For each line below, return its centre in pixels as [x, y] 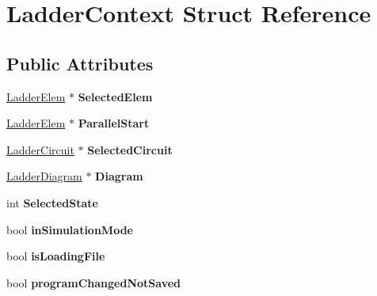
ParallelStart [114, 123]
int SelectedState [52, 202]
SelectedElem [115, 96]
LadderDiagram [44, 176]
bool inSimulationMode [70, 229]
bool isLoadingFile [56, 256]
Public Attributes [80, 63]
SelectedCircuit [130, 149]
